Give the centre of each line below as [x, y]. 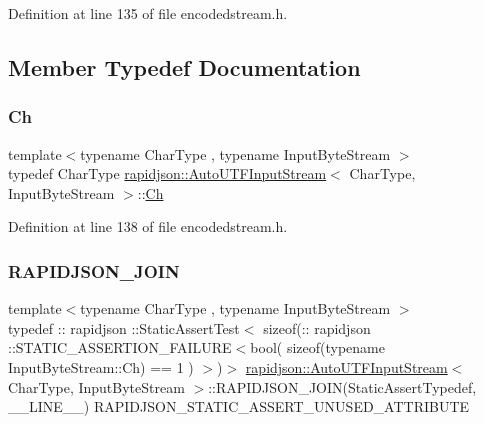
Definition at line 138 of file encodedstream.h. [148, 226]
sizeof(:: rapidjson [317, 327]
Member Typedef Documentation [184, 66]
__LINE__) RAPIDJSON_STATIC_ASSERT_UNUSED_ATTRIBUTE [239, 406]
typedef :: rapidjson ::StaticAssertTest [124, 327]
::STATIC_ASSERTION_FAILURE [120, 347]
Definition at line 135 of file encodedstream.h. [148, 13]
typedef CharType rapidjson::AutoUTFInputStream [167, 173]
